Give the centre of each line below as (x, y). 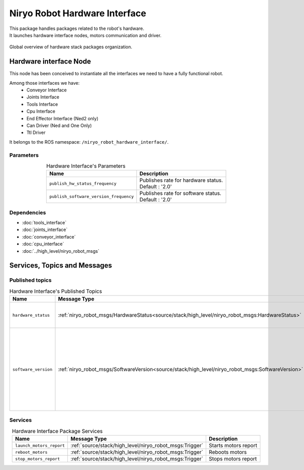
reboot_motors (31, 452)
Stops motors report (233, 459)
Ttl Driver (36, 132)
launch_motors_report (40, 445)
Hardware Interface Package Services (57, 431)
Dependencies (28, 212)
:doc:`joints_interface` (45, 230)
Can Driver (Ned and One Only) (59, 125)
